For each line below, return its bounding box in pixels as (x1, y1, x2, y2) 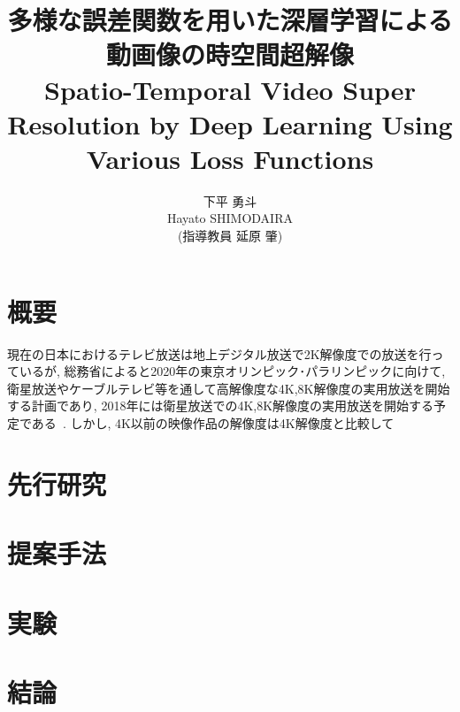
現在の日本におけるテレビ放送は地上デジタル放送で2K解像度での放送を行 (7, 344, 432, 363)
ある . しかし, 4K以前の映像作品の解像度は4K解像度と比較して (31, 413, 395, 432)
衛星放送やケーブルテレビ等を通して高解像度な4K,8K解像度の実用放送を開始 (7, 379, 450, 397)
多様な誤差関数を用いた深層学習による (7, 2, 453, 38)
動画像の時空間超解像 (105, 36, 354, 73)
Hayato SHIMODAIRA (167, 209, 293, 227)
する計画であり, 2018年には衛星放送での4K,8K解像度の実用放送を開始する (7, 396, 434, 415)
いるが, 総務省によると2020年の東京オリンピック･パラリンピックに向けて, (19, 362, 446, 380)
